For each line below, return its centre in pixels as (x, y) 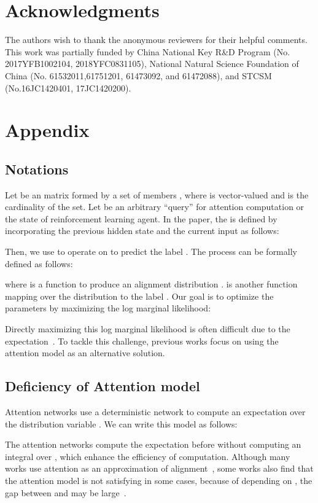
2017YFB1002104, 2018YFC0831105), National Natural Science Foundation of (152, 64)
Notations (37, 169)
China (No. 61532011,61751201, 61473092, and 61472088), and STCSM (138, 75)
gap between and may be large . (66, 492)
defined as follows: (39, 263)
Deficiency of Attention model (103, 386)
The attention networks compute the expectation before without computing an (153, 444)
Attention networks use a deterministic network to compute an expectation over (155, 411)
